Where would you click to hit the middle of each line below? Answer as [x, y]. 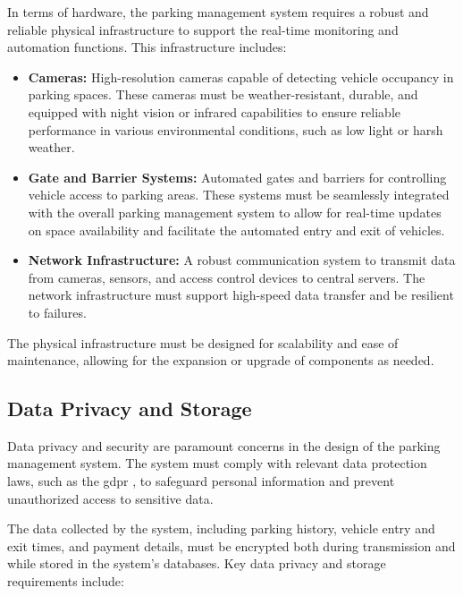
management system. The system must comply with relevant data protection [217, 463]
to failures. [57, 312]
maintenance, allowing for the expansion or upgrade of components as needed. [221, 360]
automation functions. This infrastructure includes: [147, 47]
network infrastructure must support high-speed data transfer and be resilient [241, 295]
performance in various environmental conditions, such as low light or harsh [236, 129]
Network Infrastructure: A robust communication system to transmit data [242, 260]
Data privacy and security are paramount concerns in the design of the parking [224, 445]
